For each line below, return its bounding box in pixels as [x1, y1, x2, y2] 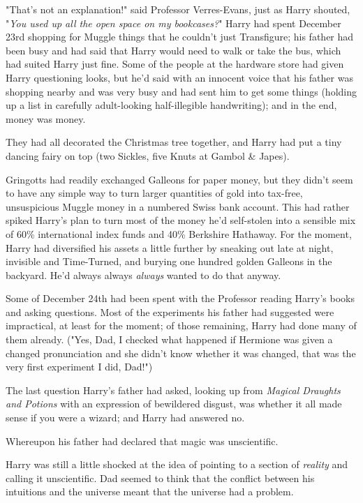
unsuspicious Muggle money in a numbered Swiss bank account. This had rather [6, 199, 350, 213]
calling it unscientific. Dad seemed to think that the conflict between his [6, 470, 315, 485]
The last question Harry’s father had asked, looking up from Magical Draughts [6, 382, 341, 397]
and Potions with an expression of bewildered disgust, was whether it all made [6, 396, 342, 411]
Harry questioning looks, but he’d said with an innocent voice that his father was [6, 70, 353, 84]
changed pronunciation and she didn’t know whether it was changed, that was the [6, 345, 356, 360]
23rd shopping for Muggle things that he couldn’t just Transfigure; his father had [6, 29, 354, 44]
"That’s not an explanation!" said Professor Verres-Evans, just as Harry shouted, [6, 2, 350, 16]
